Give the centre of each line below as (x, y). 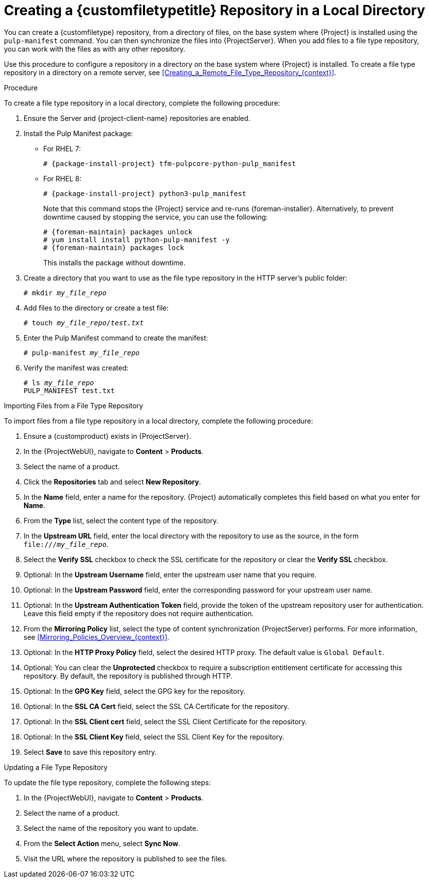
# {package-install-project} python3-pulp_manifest (145, 193)
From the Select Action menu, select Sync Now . (102, 843)
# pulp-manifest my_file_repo (82, 353)
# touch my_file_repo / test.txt (84, 323)
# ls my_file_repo (59, 383)
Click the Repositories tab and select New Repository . (112, 482)
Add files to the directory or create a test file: (96, 308)
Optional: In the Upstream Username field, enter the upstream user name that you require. (170, 574)
